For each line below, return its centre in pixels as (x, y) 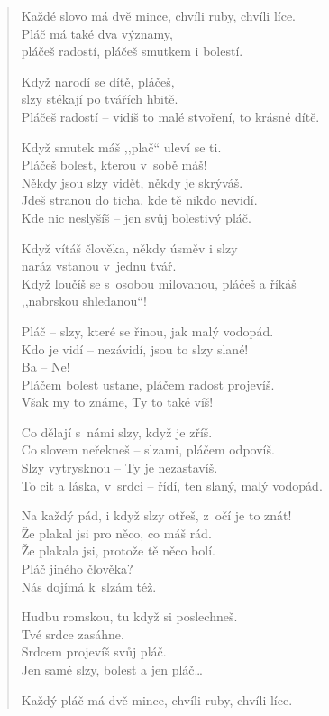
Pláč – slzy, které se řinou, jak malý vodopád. (147, 330)
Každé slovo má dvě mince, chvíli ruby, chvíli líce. (159, 15)
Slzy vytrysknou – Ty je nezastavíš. (119, 468)
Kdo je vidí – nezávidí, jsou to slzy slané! (135, 349)
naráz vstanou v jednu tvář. (99, 266)
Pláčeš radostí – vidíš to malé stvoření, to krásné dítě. (170, 116)
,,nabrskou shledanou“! (84, 301)
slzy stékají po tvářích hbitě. (100, 99)
